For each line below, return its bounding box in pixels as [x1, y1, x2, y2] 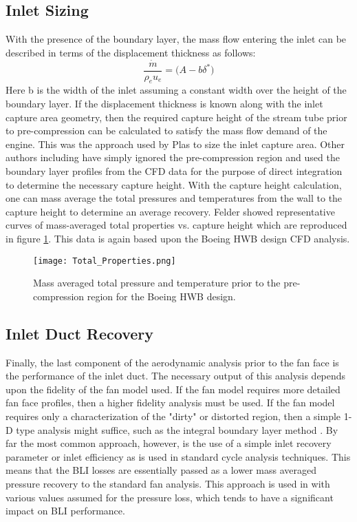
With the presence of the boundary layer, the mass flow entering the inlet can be [6, 32, 347, 46]
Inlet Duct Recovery [6, 322, 154, 344]
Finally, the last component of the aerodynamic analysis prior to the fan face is [6, 355, 339, 369]
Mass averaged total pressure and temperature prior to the [33, 275, 281, 290]
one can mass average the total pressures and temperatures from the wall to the [6, 191, 343, 205]
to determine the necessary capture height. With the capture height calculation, [6, 177, 342, 191]
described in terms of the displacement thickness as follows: [6, 45, 256, 59]
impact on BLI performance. [6, 503, 125, 518]
